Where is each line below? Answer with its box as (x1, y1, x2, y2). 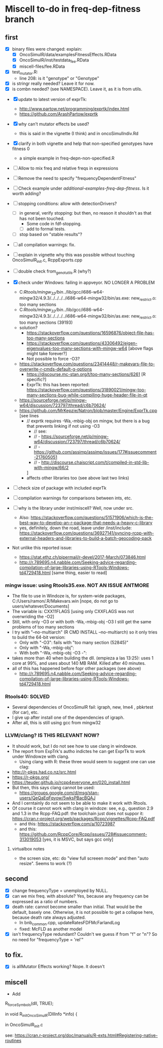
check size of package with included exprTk (18, 485, 107, 491)
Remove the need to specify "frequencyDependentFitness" (18, 175, 137, 181)
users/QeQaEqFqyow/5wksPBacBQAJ (19, 795, 96, 801)
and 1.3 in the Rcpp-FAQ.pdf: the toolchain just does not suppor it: (12, 811, 144, 816)
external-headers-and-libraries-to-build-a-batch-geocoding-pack (19, 535, 152, 541)
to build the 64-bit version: (12, 634, 65, 640)
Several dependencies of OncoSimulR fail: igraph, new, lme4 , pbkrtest (12, 704, 154, 710)
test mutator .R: (12, 69, 38, 76)
